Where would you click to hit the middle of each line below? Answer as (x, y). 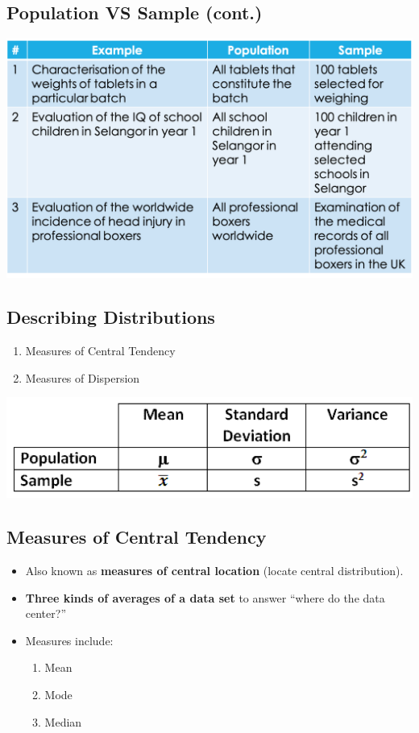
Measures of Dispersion (83, 377)
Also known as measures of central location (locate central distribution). (214, 571)
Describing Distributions (111, 317)
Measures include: (69, 640)
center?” (46, 613)
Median (63, 721)
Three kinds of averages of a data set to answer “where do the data (205, 597)
